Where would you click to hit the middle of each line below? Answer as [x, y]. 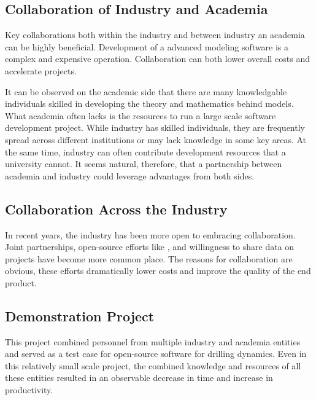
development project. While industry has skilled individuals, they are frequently [155, 127]
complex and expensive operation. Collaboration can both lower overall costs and [158, 59]
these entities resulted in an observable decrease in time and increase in [139, 378]
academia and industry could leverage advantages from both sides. [130, 175]
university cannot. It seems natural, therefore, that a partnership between [144, 164]
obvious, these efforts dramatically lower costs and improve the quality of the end [158, 271]
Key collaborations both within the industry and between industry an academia [155, 35]
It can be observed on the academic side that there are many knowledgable [146, 91]
